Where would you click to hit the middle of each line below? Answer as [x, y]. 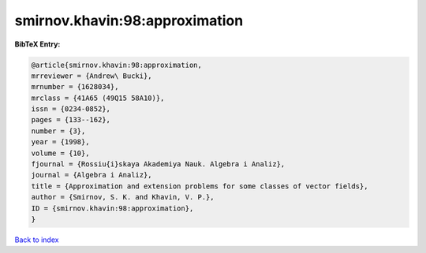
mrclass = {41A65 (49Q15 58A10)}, [98, 98]
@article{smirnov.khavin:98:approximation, [117, 65]
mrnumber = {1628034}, [75, 87]
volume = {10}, [60, 153]
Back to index [37, 240]
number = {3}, [58, 131]
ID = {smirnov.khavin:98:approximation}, [112, 208]
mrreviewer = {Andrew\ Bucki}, [92, 76]
